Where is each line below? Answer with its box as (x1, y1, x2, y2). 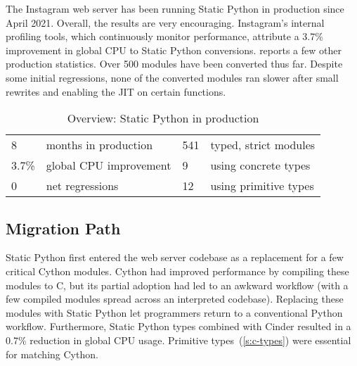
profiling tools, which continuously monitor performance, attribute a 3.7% (6, 29, 323, 44)
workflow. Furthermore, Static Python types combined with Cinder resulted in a (6, 319, 351, 334)
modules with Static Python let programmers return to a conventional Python (6, 305, 343, 320)
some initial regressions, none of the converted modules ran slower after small (6, 70, 339, 84)
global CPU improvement (46, 157, 171, 174)
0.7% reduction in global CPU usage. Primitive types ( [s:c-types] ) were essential (6, 332, 351, 347)
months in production (46, 137, 153, 153)
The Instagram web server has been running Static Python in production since (6, 1, 344, 15)
